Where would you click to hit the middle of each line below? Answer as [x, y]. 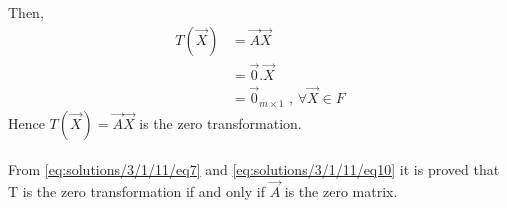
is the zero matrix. [341, 190]
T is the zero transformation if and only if [136, 190]
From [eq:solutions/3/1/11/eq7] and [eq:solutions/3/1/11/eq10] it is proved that [254, 169]
